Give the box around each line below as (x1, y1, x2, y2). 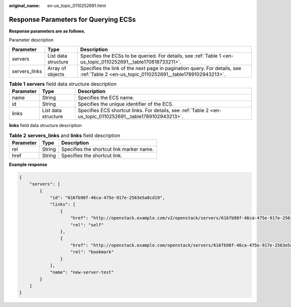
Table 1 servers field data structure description (9, 81, 117, 87)
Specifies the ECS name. (78, 95, 134, 101)
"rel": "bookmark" (70, 249, 114, 255)
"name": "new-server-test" (49, 270, 114, 275)
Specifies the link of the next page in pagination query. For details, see (80, 65, 242, 71)
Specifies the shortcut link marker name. (61, 145, 154, 152)
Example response (9, 162, 48, 167)
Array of (48, 65, 66, 71)
